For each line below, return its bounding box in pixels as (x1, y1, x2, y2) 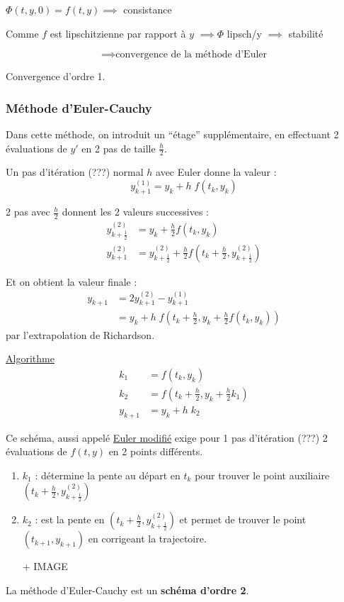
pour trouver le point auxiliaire (195, 467, 330, 482)
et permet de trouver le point (179, 512, 306, 527)
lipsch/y (227, 26, 262, 40)
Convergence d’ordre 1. (6, 69, 105, 84)
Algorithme (6, 351, 55, 366)
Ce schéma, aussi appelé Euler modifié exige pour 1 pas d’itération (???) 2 (6, 430, 328, 445)
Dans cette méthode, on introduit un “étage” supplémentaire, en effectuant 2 (6, 127, 339, 141)
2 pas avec (6, 204, 50, 219)
